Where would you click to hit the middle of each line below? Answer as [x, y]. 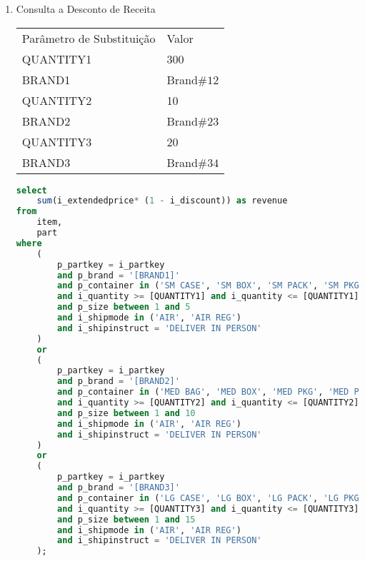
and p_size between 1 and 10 [126, 413]
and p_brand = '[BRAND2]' [119, 381]
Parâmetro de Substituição [89, 38]
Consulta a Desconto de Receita [86, 9]
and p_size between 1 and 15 [126, 519]
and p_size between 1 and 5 [124, 307]
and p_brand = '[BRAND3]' [119, 488]
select [31, 190]
